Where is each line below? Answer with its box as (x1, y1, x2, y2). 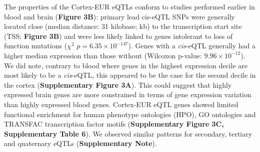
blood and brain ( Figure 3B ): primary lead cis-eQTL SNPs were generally (4, 11, 235, 21)
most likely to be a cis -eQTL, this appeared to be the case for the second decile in (4, 70, 256, 80)
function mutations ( (4, 40, 67, 51)
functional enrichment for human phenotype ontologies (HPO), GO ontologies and (4, 109, 256, 119)
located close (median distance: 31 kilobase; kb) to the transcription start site (4, 21, 242, 31)
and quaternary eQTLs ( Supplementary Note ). (4, 138, 157, 149)
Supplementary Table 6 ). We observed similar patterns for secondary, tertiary (4, 128, 252, 139)
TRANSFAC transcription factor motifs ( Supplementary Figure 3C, (4, 119, 224, 129)
